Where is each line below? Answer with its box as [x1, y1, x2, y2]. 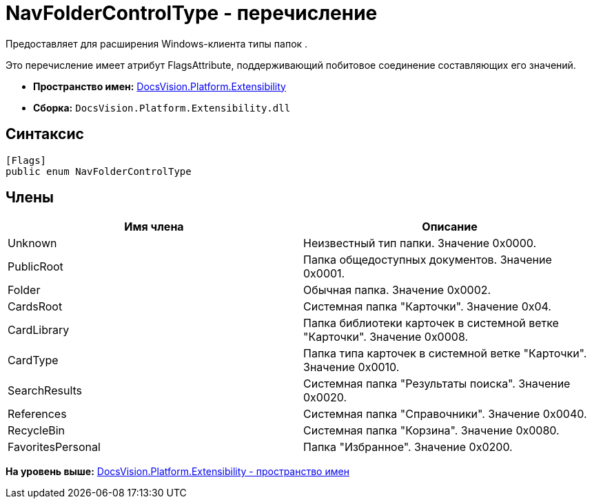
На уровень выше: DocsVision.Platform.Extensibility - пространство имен [6, 465, 349, 478]
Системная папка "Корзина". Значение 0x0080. [303, 423, 560, 438]
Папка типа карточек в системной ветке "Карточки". [303, 346, 587, 361]
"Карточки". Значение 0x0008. [303, 330, 469, 344]
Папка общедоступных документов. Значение [303, 253, 552, 267]
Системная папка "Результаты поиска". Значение [303, 377, 571, 391]
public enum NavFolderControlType [6, 165, 192, 177]
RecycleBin [8, 423, 65, 438]
